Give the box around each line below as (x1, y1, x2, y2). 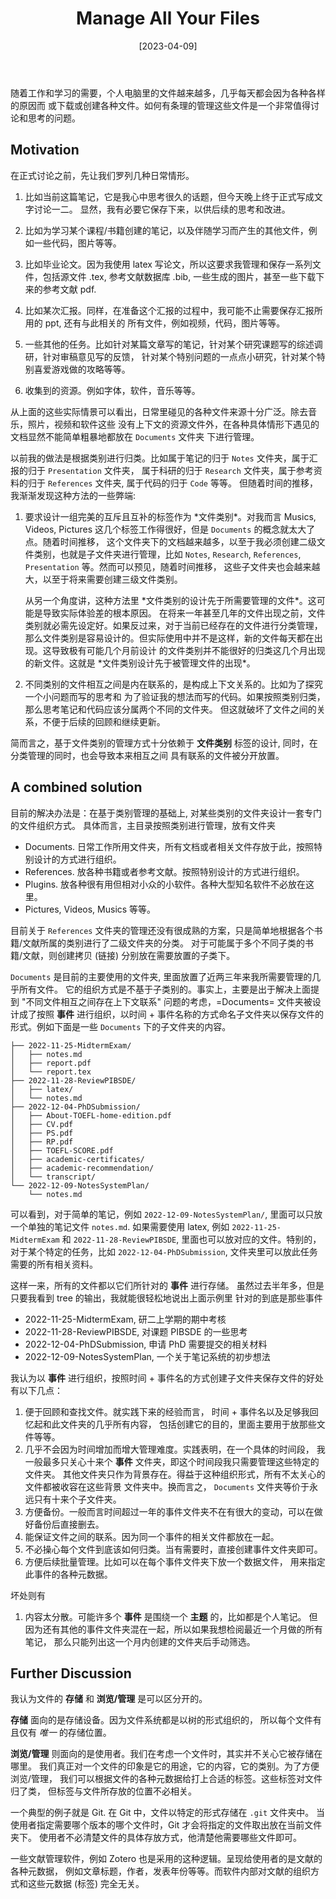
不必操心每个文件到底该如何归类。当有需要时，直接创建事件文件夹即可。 (24, 1543, 323, 1555)
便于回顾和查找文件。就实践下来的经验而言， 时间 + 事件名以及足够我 (24, 1405, 310, 1417)
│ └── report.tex (10, 1067, 92, 1077)
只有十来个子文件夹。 (33, 1493, 122, 1505)
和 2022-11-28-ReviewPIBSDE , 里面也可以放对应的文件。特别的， (61, 1233, 322, 1245)
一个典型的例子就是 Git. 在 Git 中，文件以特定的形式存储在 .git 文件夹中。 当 (10, 1807, 326, 1819)
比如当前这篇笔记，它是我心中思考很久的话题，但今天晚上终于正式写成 (24, 190, 315, 202)
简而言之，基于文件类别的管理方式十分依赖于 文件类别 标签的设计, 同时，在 (10, 737, 318, 749)
